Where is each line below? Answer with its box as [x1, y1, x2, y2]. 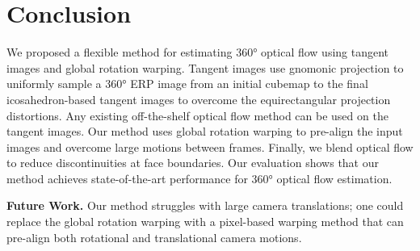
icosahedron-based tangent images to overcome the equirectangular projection [6, 90, 391, 107]
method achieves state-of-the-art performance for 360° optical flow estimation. [6, 169, 393, 186]
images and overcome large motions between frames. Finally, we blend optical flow [6, 138, 414, 155]
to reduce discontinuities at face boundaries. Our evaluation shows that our [6, 154, 380, 171]
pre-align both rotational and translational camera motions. [6, 228, 302, 245]
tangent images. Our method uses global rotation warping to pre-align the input [6, 123, 403, 140]
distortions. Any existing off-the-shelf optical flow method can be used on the [6, 107, 388, 123]
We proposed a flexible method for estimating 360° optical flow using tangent [6, 44, 389, 61]
